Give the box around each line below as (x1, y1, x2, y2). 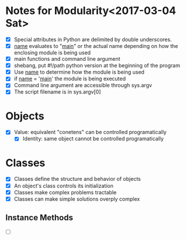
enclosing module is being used (13, 49, 91, 56)
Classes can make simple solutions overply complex (13, 195, 140, 203)
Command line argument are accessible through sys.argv (13, 82, 153, 89)
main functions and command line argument (13, 56, 120, 63)
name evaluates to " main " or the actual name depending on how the (13, 43, 178, 49)
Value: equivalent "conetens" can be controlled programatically (13, 129, 167, 136)
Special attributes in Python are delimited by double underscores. (13, 36, 172, 43)
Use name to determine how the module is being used (13, 68, 144, 76)
